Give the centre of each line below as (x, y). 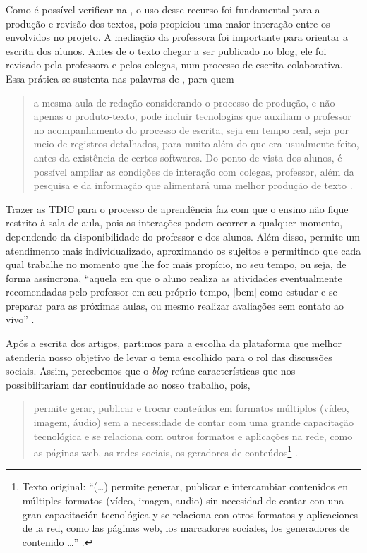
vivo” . (20, 319)
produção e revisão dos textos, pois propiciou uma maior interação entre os (168, 23)
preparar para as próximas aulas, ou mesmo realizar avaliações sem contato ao (175, 305)
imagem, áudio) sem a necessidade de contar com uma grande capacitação (194, 422)
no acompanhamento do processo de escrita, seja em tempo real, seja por (191, 129)
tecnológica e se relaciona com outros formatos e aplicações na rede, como (193, 436)
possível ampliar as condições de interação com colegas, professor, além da (194, 171)
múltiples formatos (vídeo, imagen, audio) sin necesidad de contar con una (183, 500)
